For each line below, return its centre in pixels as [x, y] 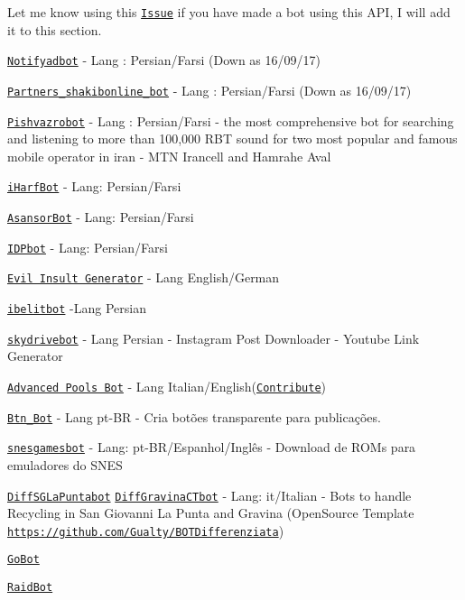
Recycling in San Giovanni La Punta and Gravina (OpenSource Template [211, 513]
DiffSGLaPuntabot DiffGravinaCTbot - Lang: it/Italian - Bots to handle [209, 495]
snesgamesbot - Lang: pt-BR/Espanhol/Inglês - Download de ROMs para [212, 447]
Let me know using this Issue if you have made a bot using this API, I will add [229, 12]
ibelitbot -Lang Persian [77, 308]
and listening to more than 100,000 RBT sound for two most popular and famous [232, 138]
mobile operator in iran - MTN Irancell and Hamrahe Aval [169, 156]
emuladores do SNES [65, 464]
